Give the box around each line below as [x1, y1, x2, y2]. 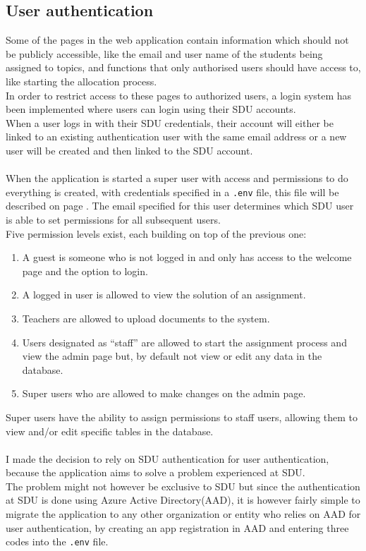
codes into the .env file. [6, 534, 109, 549]
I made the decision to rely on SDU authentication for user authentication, [6, 451, 329, 466]
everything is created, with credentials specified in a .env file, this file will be [6, 184, 339, 199]
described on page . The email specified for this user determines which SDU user [6, 198, 354, 213]
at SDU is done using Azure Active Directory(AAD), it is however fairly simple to [6, 492, 360, 507]
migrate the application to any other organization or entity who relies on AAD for [6, 507, 361, 521]
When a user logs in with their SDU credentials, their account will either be [6, 115, 334, 130]
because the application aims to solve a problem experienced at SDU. [6, 465, 305, 480]
